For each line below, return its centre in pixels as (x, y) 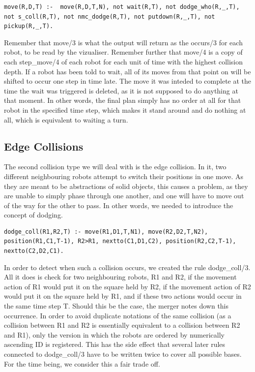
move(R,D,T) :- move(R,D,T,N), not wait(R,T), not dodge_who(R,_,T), (122, 7)
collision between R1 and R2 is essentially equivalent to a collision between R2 (122, 325)
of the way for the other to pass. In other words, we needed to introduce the (119, 205)
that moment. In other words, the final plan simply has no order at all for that (123, 100)
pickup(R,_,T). (29, 26)
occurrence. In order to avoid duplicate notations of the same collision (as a (118, 315)
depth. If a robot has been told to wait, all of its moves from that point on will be (127, 71)
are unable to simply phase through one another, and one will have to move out (124, 196)
